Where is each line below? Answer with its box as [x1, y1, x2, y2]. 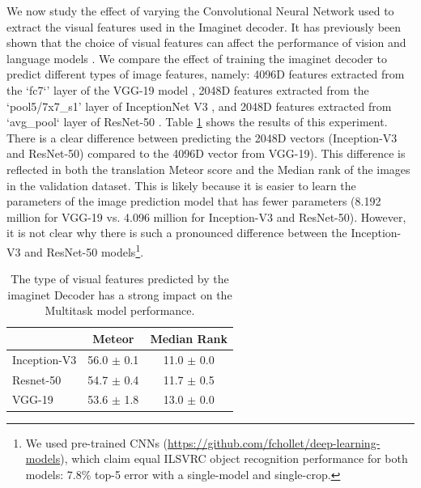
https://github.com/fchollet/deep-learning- [168, 434, 381, 451]
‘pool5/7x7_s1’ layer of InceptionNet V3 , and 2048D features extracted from [6, 97, 392, 114]
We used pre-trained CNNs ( [25, 434, 168, 451]
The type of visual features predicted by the [11, 270, 229, 287]
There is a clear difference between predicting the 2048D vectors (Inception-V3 [6, 129, 398, 146]
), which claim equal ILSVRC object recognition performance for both [60, 450, 408, 467]
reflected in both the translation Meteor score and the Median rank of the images [6, 160, 410, 177]
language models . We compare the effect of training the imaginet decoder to [6, 49, 387, 66]
